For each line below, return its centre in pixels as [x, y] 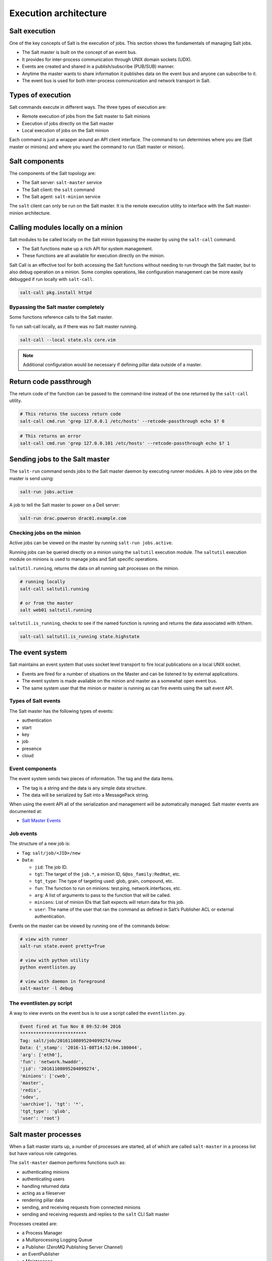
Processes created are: [33, 1224]
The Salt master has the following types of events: [61, 711]
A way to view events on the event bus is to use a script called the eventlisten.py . [98, 1013]
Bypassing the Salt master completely [57, 307]
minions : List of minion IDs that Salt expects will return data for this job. [110, 902]
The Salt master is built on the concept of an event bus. [79, 52]
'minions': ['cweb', [45, 1076]
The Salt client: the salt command [58, 190]
